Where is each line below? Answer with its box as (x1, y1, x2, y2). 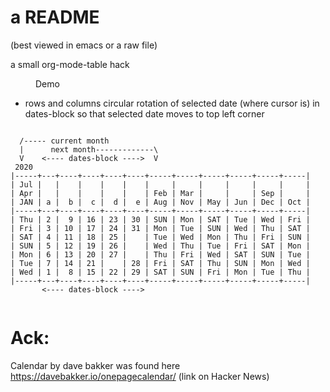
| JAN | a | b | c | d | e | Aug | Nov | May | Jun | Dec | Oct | (10, 197, 311, 207)
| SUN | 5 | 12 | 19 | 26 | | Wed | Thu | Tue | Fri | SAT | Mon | (10, 241, 311, 251)
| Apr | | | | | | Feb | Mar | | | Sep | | (10, 188, 311, 198)
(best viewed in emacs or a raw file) (10, 39, 158, 51)
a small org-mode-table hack (10, 58, 130, 70)
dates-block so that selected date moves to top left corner (24, 107, 265, 120)
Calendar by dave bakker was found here (10, 359, 181, 371)
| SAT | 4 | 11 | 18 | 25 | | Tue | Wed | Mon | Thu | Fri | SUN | (10, 232, 311, 242)
